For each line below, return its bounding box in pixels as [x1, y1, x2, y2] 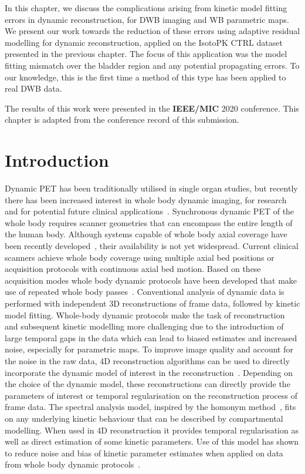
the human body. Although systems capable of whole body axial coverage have [5, 228, 287, 240]
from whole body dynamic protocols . [5, 458, 141, 470]
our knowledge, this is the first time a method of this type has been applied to [5, 70, 286, 83]
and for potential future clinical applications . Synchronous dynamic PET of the [5, 205, 294, 217]
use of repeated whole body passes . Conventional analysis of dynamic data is [5, 285, 284, 298]
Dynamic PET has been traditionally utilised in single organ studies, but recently [5, 182, 298, 194]
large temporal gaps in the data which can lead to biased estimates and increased [5, 331, 297, 344]
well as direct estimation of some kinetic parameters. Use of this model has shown [5, 435, 299, 448]
